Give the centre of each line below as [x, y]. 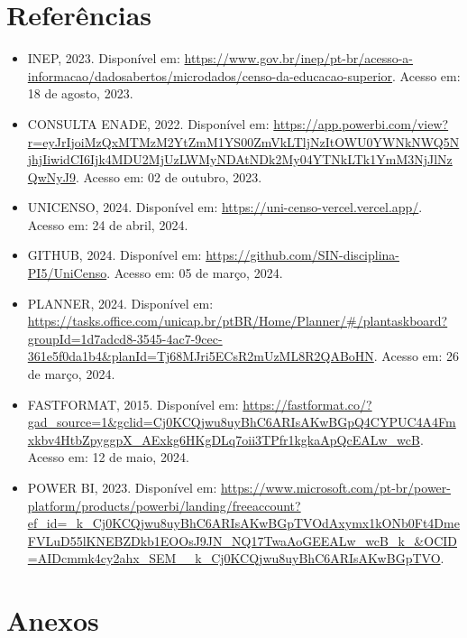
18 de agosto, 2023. [80, 93]
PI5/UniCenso [67, 273]
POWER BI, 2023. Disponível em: [122, 487]
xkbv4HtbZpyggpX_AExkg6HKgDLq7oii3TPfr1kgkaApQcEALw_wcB [224, 439]
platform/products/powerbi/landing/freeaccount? [164, 505]
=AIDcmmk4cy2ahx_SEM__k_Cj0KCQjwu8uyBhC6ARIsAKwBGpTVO [234, 558]
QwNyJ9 [51, 176]
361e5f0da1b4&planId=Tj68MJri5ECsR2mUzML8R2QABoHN [201, 356]
